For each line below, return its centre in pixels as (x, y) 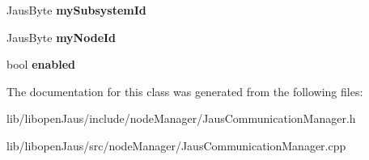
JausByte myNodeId (61, 37)
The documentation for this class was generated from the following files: (185, 91)
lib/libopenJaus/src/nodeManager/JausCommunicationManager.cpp (176, 145)
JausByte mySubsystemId (76, 10)
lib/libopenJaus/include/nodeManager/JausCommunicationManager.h (181, 118)
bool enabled (41, 64)
